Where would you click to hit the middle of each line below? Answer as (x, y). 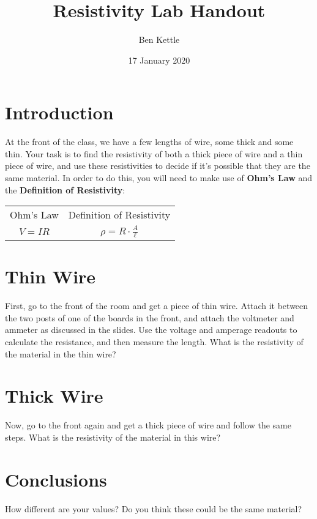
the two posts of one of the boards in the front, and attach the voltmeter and (150, 317)
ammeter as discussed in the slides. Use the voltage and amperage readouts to (151, 330)
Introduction (59, 112)
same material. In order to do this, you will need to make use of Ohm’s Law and (158, 178)
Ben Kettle (159, 39)
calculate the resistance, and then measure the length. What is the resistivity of (154, 341)
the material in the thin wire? (61, 353)
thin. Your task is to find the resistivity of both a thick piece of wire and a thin (154, 153)
